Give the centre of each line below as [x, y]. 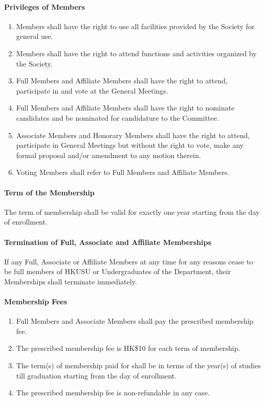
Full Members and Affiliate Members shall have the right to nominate [125, 108]
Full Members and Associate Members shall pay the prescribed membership [135, 321]
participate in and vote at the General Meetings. [92, 90]
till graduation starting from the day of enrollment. [96, 375]
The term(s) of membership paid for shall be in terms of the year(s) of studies [138, 365]
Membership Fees [36, 302]
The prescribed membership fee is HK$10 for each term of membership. [128, 348]
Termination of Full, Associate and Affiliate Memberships [108, 242]
